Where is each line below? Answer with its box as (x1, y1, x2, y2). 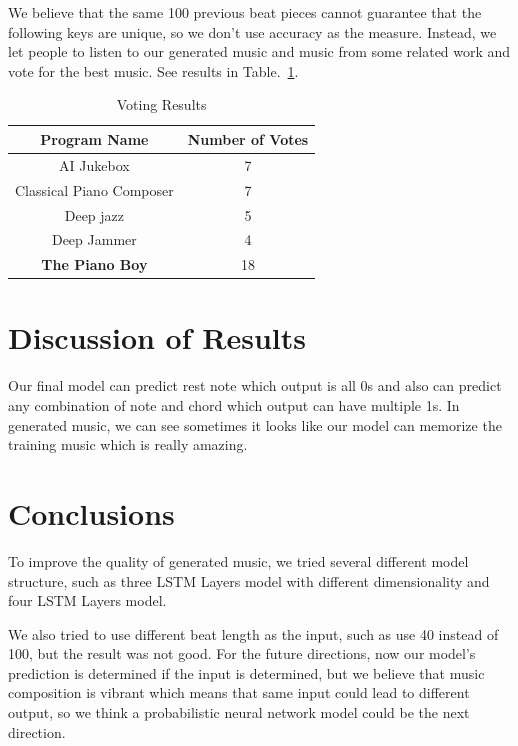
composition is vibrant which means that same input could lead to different (8, 682, 470, 703)
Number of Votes (187, 128, 309, 149)
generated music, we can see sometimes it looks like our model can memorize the (8, 414, 502, 435)
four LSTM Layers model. (8, 590, 167, 611)
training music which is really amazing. (8, 434, 248, 455)
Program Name (40, 128, 149, 149)
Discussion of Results (8, 317, 306, 358)
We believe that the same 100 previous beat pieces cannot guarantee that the (8, 2, 482, 22)
